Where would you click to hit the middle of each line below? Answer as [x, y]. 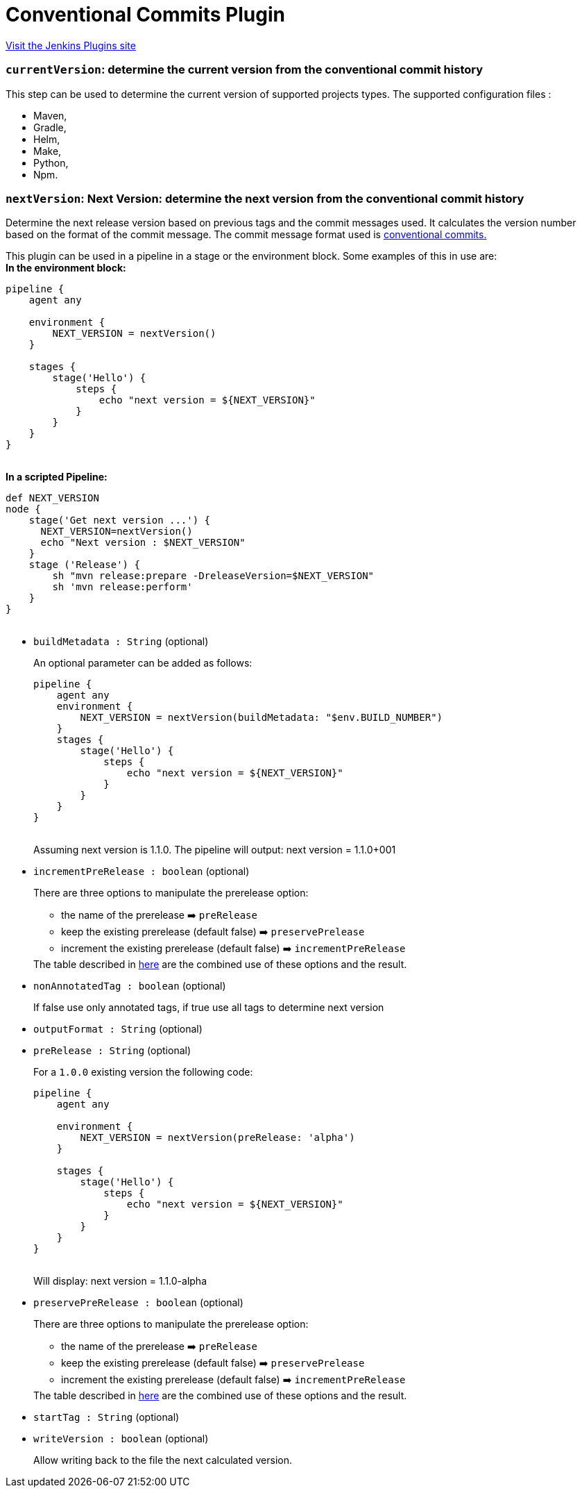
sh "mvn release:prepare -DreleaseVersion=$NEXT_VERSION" [213, 576]
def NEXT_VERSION [52, 498]
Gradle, [50, 127]
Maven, [50, 115]
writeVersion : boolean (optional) [121, 1439]
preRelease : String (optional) [112, 1051]
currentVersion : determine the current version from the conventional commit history [245, 70]
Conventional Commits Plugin [145, 15]
